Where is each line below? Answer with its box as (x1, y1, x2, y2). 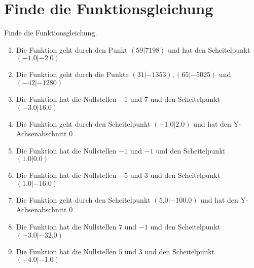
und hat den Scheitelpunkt (168, 44, 250, 55)
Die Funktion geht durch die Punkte (16, 69, 129, 80)
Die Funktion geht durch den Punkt (16, 44, 128, 55)
